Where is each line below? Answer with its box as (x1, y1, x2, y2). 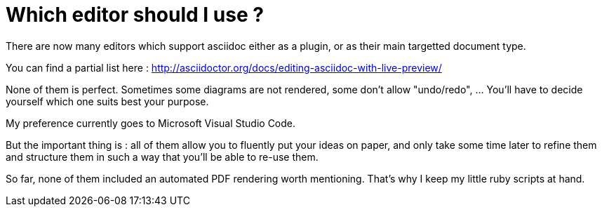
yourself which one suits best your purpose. (6, 95, 209, 107)
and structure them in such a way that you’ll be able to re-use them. (6, 150, 319, 163)
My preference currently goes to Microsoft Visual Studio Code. (6, 117, 296, 129)
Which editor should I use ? (6, 3, 264, 27)
